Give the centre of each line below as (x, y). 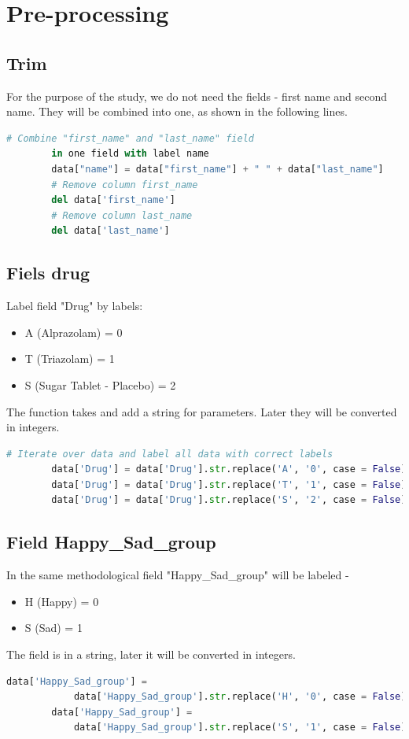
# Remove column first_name (125, 185)
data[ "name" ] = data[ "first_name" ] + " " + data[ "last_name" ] (217, 169)
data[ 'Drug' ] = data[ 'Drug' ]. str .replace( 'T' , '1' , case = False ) (229, 484)
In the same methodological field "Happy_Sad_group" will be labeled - (178, 575)
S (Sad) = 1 (53, 628)
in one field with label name (130, 154)
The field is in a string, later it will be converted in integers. (151, 654)
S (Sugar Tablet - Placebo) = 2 (100, 384)
